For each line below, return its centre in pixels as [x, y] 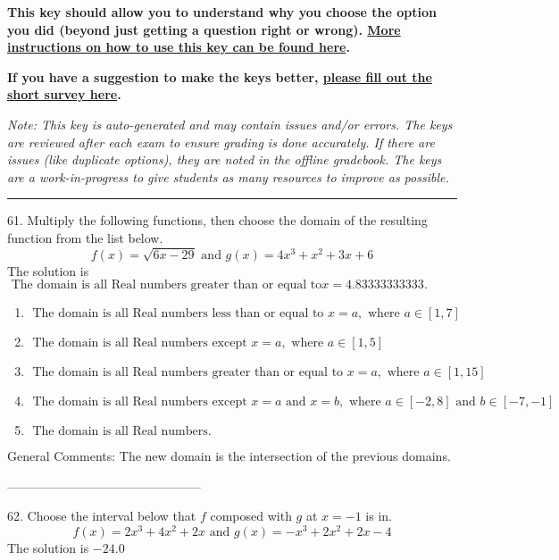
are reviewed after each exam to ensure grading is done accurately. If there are [221, 142]
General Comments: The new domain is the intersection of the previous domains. [229, 456]
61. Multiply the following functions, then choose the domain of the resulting [217, 220]
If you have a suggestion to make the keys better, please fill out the [220, 76]
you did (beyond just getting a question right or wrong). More [204, 29]
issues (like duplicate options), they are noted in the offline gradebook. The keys [225, 159]
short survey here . [64, 94]
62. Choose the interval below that [102, 516]
